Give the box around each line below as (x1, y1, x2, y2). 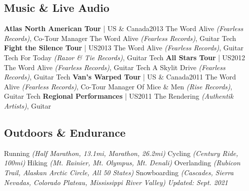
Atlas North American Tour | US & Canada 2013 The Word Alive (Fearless (4, 23, 243, 34)
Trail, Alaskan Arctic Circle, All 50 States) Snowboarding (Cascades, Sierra (4, 167, 234, 177)
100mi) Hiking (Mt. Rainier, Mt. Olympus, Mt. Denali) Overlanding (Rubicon (4, 157, 241, 168)
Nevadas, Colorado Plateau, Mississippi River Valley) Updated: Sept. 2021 (4, 177, 228, 187)
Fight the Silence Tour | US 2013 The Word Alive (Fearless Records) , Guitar (4, 42, 244, 53)
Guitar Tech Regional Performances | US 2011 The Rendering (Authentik (4, 91, 234, 101)
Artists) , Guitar (4, 100, 51, 111)
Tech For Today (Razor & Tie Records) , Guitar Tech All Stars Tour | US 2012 (4, 52, 246, 62)
